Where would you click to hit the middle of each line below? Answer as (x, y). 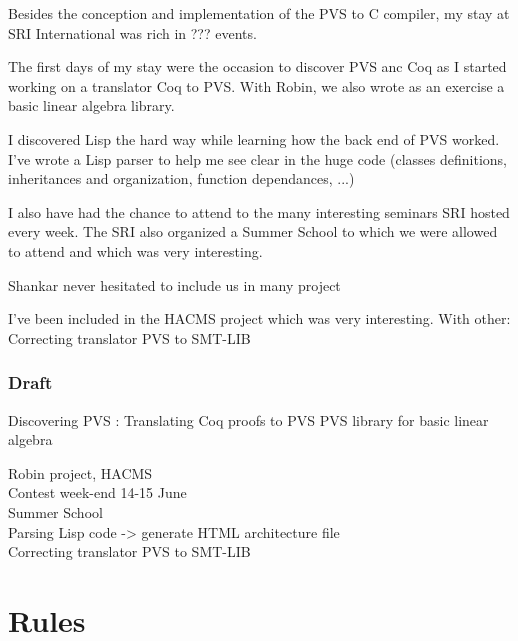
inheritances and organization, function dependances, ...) (181, 178)
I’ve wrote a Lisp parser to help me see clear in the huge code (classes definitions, (257, 158)
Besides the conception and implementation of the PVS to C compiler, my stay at (259, 13)
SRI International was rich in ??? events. (132, 32)
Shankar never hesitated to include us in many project (174, 284)
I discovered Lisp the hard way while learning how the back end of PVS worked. (254, 138)
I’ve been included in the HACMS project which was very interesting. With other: (259, 318)
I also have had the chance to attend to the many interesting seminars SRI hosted (259, 211)
